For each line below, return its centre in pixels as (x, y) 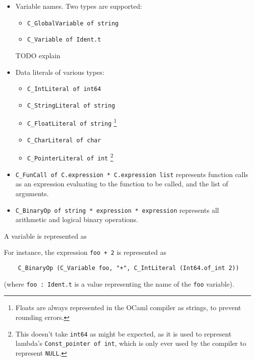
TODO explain (38, 55)
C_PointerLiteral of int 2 (70, 157)
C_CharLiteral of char (64, 140)
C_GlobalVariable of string (73, 23)
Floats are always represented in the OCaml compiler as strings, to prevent (128, 307)
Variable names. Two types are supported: (79, 6)
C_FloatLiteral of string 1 (72, 122)
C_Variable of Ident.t (64, 40)
